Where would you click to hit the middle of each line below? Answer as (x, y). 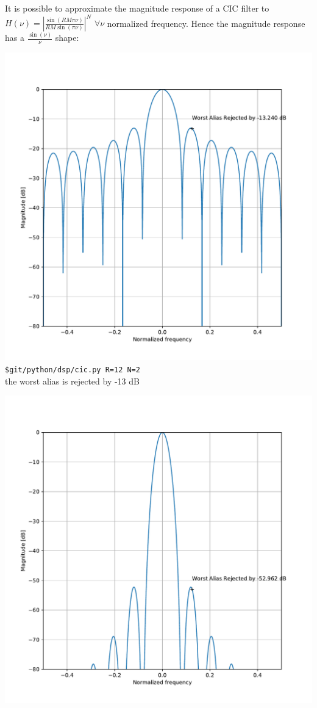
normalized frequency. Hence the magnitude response (206, 23)
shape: (67, 38)
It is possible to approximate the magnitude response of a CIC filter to (137, 8)
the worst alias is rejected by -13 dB (72, 381)
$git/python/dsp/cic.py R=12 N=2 (73, 370)
